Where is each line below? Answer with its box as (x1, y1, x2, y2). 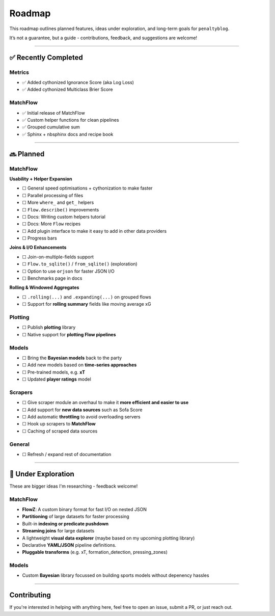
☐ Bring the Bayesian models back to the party (22, 355, 122, 361)
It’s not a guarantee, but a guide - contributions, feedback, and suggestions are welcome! (9, 35, 198, 41)
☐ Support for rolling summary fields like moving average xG (22, 301, 151, 307)
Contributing (9, 591, 51, 600)
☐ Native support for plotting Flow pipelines (22, 331, 117, 337)
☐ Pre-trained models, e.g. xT (22, 369, 86, 375)
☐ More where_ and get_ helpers (22, 199, 94, 206)
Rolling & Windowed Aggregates (9, 284, 79, 290)
